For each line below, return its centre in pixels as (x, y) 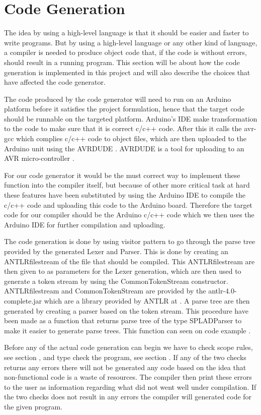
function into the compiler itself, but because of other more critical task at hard (127, 185)
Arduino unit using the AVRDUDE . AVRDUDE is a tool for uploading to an (124, 148)
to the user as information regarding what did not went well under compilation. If (130, 387)
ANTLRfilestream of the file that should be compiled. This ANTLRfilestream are (129, 261)
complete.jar (23, 300)
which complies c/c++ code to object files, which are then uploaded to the (131, 138)
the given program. (33, 406)
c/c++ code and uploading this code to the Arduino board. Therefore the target (128, 204)
